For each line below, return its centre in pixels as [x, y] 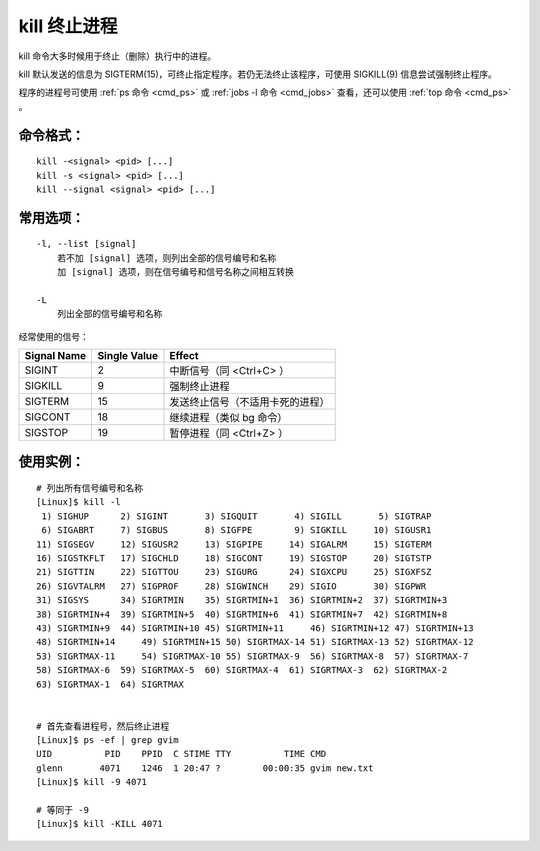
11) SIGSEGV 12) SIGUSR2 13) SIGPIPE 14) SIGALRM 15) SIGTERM [234, 544]
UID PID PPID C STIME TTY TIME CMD [181, 754]
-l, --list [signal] [86, 244]
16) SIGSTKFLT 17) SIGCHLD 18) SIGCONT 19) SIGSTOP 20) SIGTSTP [234, 558]
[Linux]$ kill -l [78, 502]
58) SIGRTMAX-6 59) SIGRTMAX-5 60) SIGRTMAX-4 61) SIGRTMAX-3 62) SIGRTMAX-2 [242, 670]
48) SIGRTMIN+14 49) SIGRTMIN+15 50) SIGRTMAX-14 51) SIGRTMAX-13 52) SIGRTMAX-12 [255, 642]
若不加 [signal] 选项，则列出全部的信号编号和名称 [166, 258]
